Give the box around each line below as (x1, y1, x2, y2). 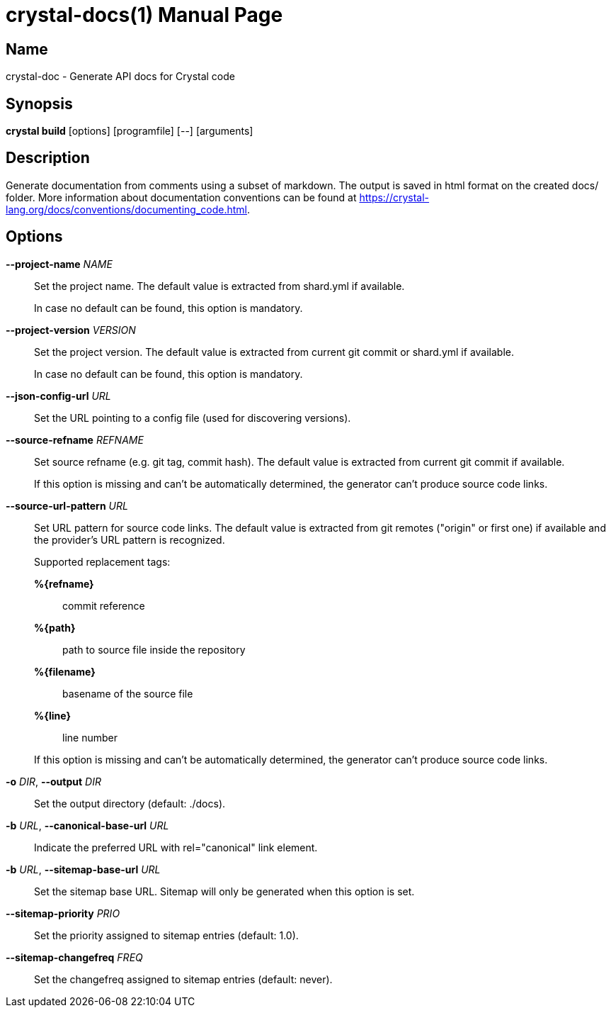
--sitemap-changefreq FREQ (6, 951, 143, 963)
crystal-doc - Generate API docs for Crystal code (6, 70, 235, 83)
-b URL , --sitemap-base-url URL (6, 863, 161, 875)
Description (6, 149, 90, 167)
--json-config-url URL (6, 389, 111, 402)
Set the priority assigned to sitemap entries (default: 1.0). (34, 929, 299, 941)
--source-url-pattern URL (6, 499, 128, 512)
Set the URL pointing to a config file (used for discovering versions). (34, 411, 351, 424)
